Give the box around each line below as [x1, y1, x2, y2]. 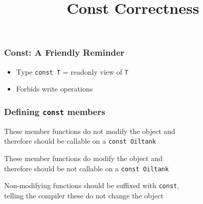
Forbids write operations [16, 83, 93, 94]
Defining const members [4, 105, 105, 118]
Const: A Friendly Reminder [4, 46, 125, 59]
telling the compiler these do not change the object [4, 190, 164, 200]
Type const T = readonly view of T [16, 66, 128, 77]
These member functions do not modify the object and [4, 125, 175, 136]
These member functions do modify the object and [4, 152, 163, 163]
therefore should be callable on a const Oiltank [4, 135, 156, 146]
